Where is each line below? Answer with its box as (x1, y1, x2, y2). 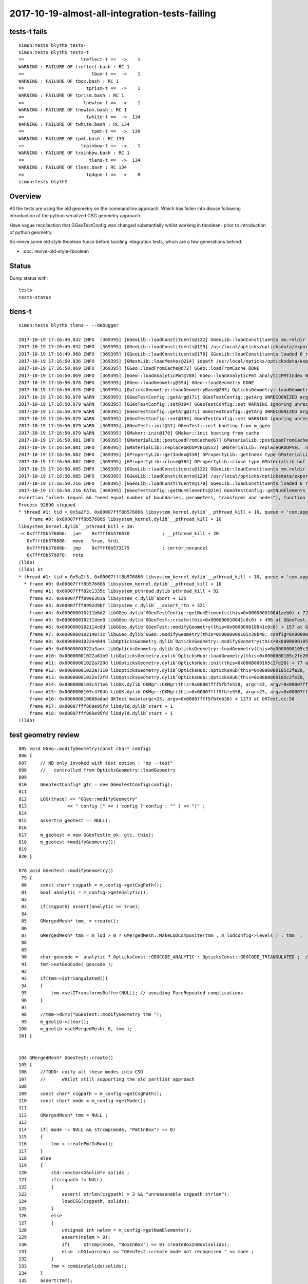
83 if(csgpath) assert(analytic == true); (21, 904, 141, 910)
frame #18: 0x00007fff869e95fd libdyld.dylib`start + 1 (29, 710, 173, 716)
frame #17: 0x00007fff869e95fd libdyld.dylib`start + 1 (29, 703, 173, 709)
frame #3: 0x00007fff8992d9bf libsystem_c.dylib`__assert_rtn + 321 (29, 602, 205, 609)
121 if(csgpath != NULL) (18, 1177, 103, 1183)
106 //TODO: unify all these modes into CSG (18, 1069, 143, 1075)
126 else (18, 1213, 62, 1219)
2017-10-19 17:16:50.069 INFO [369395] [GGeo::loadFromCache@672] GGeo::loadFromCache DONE (18, 365, 260, 371)
